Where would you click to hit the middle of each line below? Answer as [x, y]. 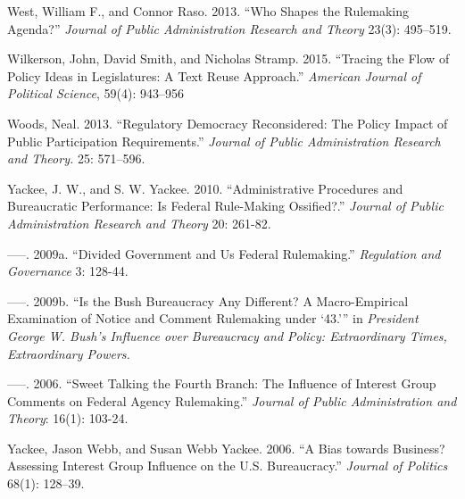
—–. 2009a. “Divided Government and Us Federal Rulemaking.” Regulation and [224, 253]
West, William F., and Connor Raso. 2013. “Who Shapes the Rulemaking [208, 11]
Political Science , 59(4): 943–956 [96, 93]
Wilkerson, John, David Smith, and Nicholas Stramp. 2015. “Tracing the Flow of [228, 58]
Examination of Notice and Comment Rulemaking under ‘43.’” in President [213, 318]
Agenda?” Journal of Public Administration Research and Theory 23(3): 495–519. [229, 28]
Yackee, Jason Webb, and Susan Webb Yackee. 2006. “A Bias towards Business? [226, 448]
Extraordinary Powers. [69, 353]
